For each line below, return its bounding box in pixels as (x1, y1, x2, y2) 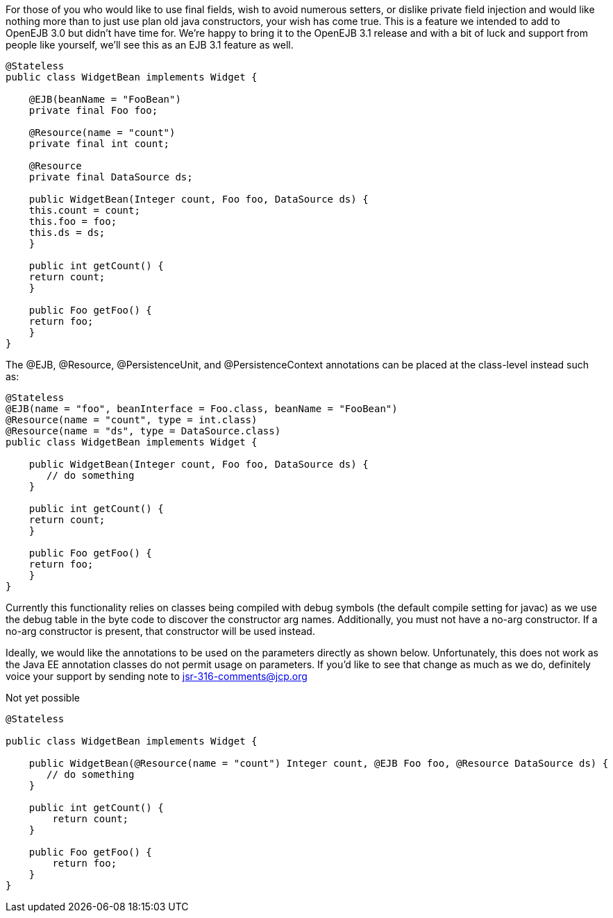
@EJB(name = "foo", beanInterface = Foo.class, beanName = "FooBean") (6, 403, 398, 414)
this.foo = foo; (28, 216, 117, 227)
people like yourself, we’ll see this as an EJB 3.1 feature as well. (6, 39, 294, 51)
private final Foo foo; (28, 105, 158, 116)
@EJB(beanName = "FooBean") (28, 94, 181, 105)
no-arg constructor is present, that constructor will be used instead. (6, 625, 315, 637)
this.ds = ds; (28, 227, 106, 238)
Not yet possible (6, 692, 80, 704)
